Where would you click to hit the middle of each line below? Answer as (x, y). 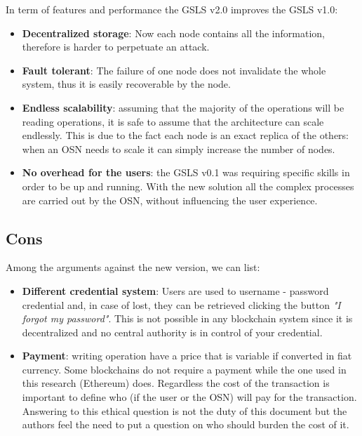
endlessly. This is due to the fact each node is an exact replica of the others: (186, 135)
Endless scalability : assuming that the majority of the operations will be (183, 107)
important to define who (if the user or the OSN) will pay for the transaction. (189, 397)
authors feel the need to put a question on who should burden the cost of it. (186, 424)
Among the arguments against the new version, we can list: (133, 267)
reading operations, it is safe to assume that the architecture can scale (173, 121)
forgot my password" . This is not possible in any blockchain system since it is (187, 318)
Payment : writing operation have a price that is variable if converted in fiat (187, 356)
